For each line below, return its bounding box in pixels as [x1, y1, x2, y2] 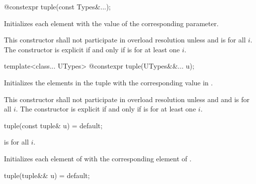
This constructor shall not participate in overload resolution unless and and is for [4, 94, 250, 104]
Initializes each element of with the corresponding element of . [4, 153, 192, 163]
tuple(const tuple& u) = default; [4, 120, 103, 130]
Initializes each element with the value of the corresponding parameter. [4, 18, 219, 28]
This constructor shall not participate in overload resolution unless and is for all [4, 35, 246, 45]
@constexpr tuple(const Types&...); [4, 1, 111, 11]
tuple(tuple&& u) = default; [4, 170, 90, 180]
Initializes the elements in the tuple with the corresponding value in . [4, 77, 213, 87]
